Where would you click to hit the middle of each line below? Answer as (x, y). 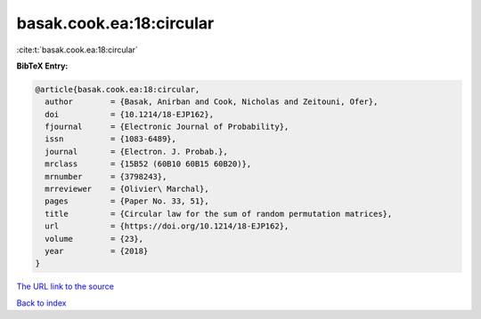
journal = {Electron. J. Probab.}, (137, 152)
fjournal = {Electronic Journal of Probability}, (167, 127)
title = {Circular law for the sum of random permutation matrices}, (219, 214)
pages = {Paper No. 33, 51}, (127, 201)
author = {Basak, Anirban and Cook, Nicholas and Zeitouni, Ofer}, (212, 102)
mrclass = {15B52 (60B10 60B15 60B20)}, (148, 164)
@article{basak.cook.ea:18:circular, (118, 89)
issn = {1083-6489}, (111, 139)
